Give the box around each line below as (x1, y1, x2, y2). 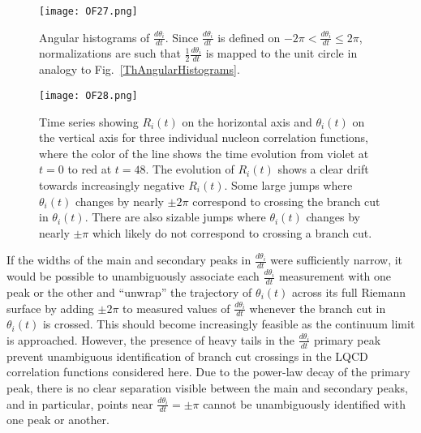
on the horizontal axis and (182, 113, 312, 130)
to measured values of (122, 299, 230, 316)
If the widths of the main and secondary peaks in (6, 251, 251, 268)
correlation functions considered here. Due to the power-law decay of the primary (6, 363, 410, 380)
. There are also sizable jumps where (84, 208, 266, 225)
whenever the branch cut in (249, 299, 386, 316)
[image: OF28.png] (39, 89, 138, 101)
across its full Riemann (291, 283, 406, 300)
